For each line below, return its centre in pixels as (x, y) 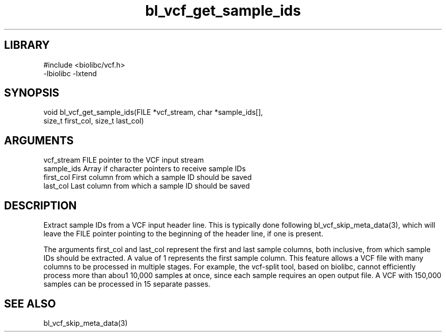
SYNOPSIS (32, 93)
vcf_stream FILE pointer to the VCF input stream (124, 160)
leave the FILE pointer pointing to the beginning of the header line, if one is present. (183, 234)
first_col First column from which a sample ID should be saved (148, 177)
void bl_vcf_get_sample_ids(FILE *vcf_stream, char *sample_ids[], (153, 112)
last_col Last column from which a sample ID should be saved (147, 186)
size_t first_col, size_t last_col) (94, 121)
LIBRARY (27, 45)
